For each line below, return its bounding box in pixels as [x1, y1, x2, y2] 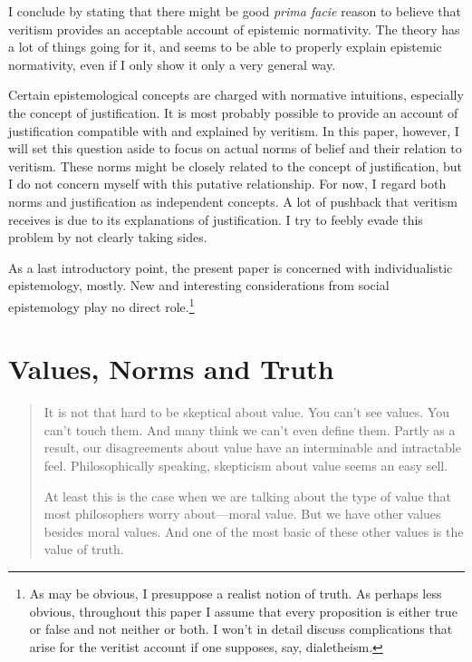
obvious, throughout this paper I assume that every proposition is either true [29, 601, 458, 620]
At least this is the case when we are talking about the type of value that [43, 486, 451, 505]
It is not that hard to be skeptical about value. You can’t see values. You [43, 403, 449, 422]
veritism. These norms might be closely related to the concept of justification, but [8, 156, 462, 175]
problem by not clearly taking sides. [8, 228, 207, 247]
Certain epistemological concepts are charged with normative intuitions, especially [8, 85, 464, 104]
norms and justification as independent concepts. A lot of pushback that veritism [8, 191, 458, 210]
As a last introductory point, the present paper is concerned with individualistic [8, 258, 453, 277]
